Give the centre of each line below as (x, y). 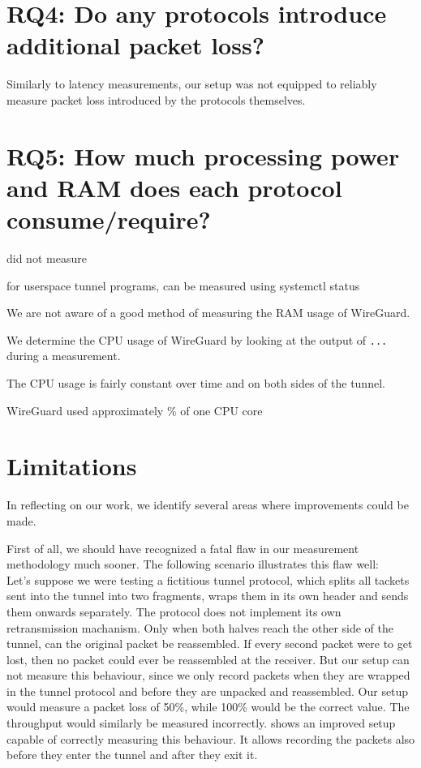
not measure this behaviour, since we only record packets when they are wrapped (208, 675)
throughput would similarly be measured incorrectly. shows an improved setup (201, 723)
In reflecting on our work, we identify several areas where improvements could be (208, 505)
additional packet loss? (135, 45)
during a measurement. (64, 356)
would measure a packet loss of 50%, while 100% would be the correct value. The (208, 707)
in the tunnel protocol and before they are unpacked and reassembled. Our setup (208, 691)
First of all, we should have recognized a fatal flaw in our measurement (183, 548)
